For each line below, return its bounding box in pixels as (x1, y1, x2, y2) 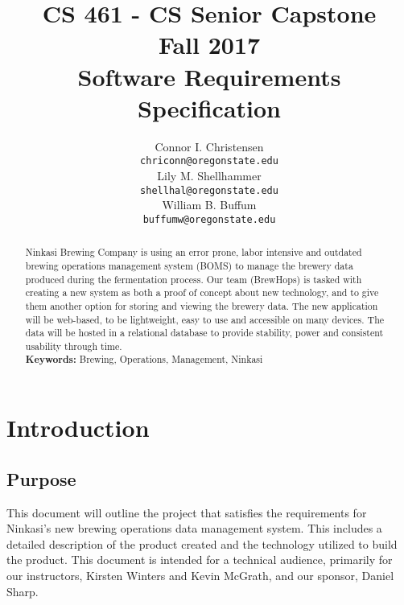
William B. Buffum (162, 196, 257, 213)
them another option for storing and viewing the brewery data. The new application (25, 298, 378, 312)
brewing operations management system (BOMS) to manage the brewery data (25, 258, 353, 272)
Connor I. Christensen (155, 138, 264, 154)
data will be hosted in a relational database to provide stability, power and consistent (25, 326, 384, 340)
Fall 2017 (158, 28, 261, 61)
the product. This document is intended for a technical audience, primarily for (6, 551, 393, 568)
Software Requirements (77, 60, 341, 93)
